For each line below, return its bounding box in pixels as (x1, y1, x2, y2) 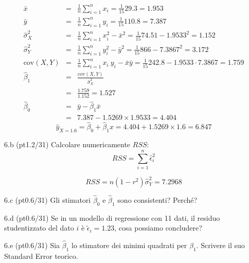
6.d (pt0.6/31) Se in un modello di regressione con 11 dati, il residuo (4, 212, 220, 223)
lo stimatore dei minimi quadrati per (72, 240, 187, 251)
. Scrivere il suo (196, 240, 245, 251)
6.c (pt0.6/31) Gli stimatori (4, 194, 91, 205)
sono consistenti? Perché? (117, 194, 198, 205)
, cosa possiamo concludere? (114, 222, 202, 233)
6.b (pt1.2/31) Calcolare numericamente (4, 139, 131, 150)
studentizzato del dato (4, 222, 74, 233)
